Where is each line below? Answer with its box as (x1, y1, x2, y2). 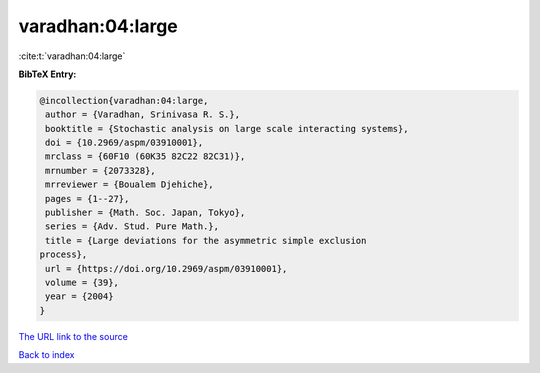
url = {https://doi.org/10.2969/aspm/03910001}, (45, 263, 288, 274)
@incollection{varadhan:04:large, (39, 95, 209, 106)
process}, (39, 249, 88, 260)
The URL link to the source (18, 330, 129, 342)
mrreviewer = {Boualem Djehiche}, (45, 179, 214, 190)
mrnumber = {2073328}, (45, 165, 157, 176)
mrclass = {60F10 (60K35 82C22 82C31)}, (45, 151, 246, 162)
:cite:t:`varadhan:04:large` (18, 50, 126, 62)
